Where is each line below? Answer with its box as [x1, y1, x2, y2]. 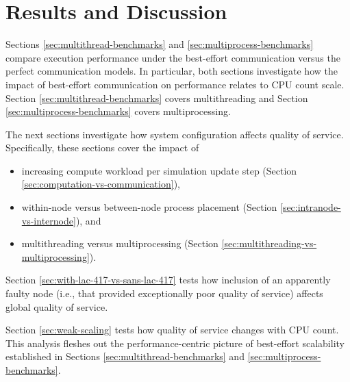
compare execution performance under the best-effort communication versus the [5, 50, 340, 64]
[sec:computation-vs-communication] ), [21, 177, 180, 191]
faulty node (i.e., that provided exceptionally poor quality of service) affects [5, 286, 323, 301]
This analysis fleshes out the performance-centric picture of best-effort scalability [5, 335, 345, 350]
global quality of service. [5, 299, 108, 314]
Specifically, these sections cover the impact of [5, 140, 199, 155]
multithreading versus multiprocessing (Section [21, 236, 218, 251]
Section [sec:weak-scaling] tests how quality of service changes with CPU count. [5, 322, 339, 337]
